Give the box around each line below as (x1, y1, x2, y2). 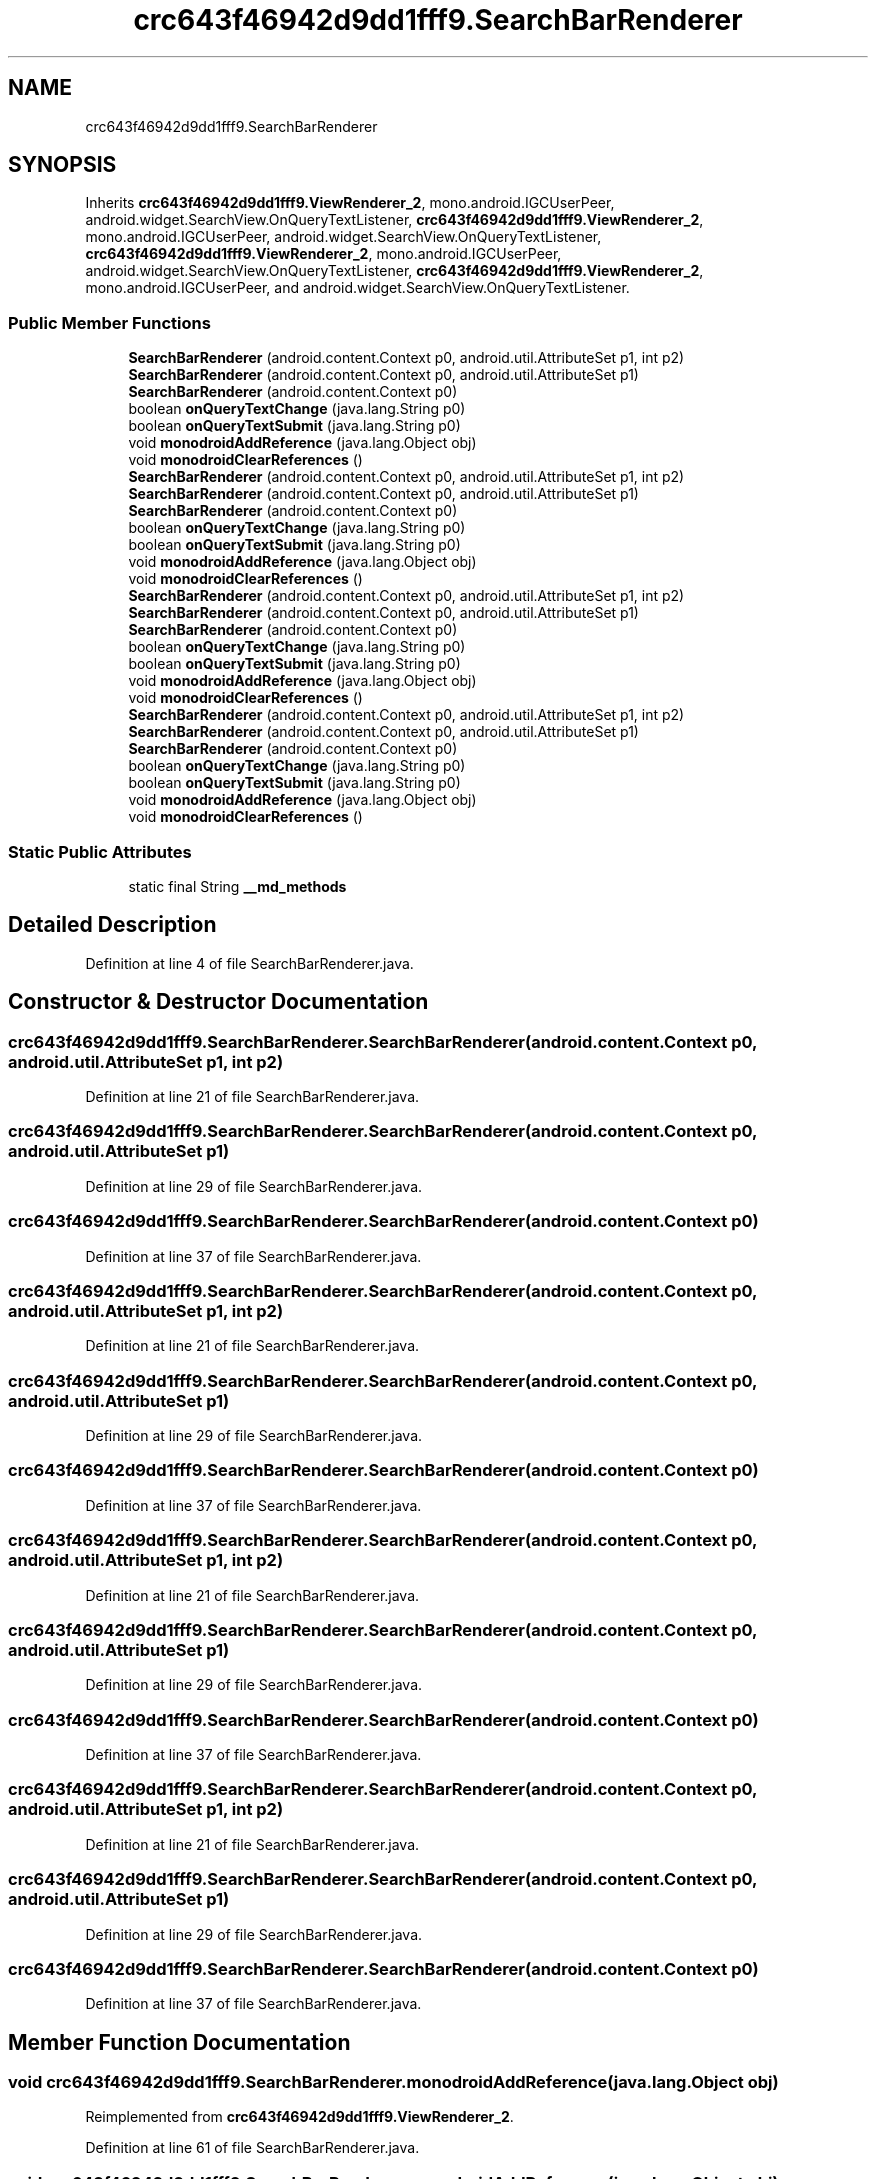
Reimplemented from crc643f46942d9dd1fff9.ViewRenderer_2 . (85, 2108, 514, 2126)
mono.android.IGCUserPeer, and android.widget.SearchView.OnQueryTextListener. (85, 279, 630, 297)
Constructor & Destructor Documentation (8, 989, 429, 1015)
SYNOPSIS (8, 152, 117, 178)
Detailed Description (8, 912, 217, 938)
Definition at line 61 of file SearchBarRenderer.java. (85, 2139, 420, 2157)
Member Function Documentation (8, 2029, 351, 2055)
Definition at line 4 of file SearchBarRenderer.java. (85, 954, 414, 972)
